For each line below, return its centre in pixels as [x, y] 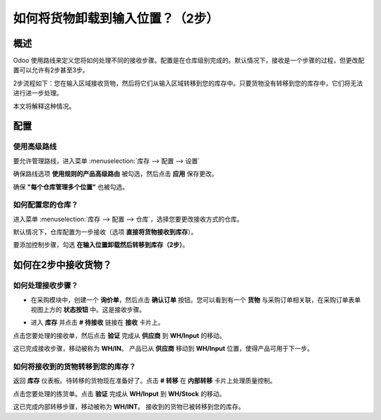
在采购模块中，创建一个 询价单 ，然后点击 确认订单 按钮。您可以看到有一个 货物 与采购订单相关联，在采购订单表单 [196, 299]
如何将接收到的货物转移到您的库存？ [75, 366]
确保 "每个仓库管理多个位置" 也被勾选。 [71, 186]
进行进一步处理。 [38, 93]
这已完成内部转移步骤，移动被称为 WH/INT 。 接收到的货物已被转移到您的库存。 [129, 407]
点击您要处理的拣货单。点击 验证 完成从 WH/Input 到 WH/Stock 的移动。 [119, 394]
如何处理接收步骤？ [46, 286]
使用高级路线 [35, 147]
